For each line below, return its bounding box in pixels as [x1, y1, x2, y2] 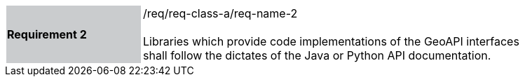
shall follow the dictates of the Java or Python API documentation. [143, 48, 491, 62]
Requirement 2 [7, 27, 87, 41]
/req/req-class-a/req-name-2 [143, 6, 298, 20]
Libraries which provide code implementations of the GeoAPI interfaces [143, 34, 519, 48]
